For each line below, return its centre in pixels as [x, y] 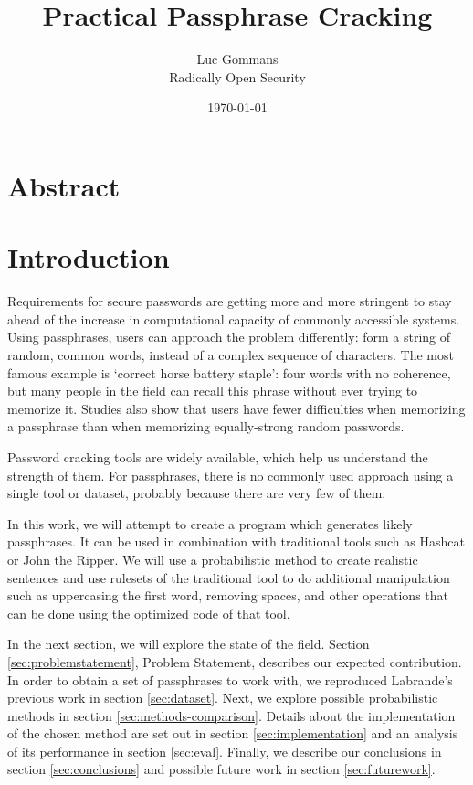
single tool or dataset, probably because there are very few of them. [197, 493]
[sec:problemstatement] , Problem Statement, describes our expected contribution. [235, 661]
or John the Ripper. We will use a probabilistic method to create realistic [213, 559]
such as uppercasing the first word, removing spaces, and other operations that [228, 595]
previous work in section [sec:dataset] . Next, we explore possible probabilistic [223, 698]
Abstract [64, 185]
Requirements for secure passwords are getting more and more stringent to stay [230, 301]
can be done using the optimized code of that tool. [149, 613]
